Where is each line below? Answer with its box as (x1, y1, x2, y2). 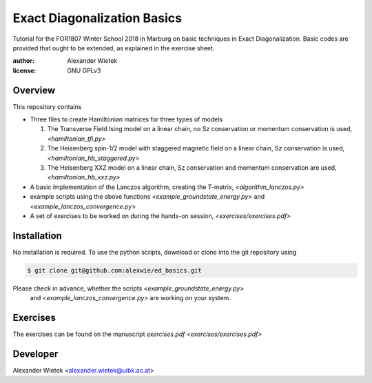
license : (12, 66, 37, 75)
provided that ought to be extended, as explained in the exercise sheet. (12, 43, 215, 52)
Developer (12, 348, 59, 360)
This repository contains (12, 102, 82, 110)
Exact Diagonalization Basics (12, 10, 183, 26)
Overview (12, 84, 56, 96)
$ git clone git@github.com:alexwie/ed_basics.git (27, 266, 203, 274)
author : (12, 57, 34, 65)
